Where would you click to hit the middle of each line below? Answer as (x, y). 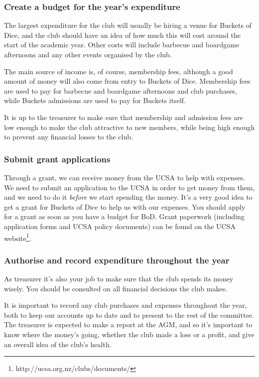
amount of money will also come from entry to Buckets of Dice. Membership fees (127, 81)
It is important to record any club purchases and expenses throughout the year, (126, 305)
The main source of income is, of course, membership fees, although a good (119, 71)
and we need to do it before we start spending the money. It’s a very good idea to (128, 197)
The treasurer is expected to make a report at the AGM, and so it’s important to (128, 324)
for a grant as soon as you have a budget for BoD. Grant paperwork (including (124, 216)
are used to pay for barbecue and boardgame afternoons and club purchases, (121, 90)
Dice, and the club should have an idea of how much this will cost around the (122, 35)
